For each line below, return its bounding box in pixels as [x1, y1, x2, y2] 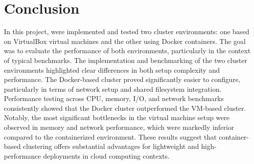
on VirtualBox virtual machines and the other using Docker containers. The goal [4, 36, 246, 46]
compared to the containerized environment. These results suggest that [4, 131, 217, 142]
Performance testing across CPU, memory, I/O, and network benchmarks [4, 93, 224, 103]
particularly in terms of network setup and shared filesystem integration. [4, 83, 222, 94]
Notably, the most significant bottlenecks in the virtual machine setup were [4, 112, 230, 123]
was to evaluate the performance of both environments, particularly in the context [4, 45, 251, 56]
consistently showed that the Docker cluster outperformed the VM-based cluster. [4, 102, 246, 113]
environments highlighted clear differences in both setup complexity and [4, 64, 220, 75]
